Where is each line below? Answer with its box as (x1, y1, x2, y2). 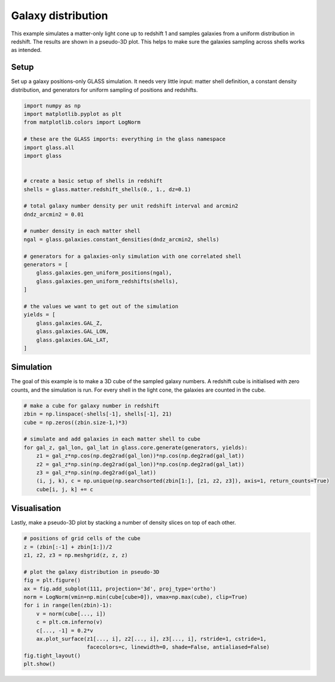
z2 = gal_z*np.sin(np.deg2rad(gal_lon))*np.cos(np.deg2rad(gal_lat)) (36, 461, 245, 467)
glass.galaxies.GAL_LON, (36, 328, 109, 335)
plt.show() (23, 660, 56, 668)
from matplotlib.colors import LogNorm (23, 119, 141, 126)
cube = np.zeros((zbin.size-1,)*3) (23, 419, 128, 426)
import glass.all (23, 144, 75, 151)
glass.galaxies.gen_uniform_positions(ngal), (36, 270, 172, 276)
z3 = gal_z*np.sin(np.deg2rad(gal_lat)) (36, 469, 157, 476)
